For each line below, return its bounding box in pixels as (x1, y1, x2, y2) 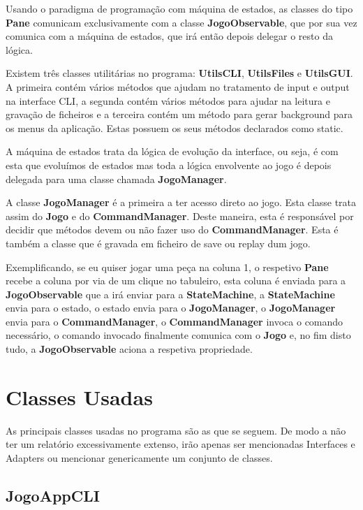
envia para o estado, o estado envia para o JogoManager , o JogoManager (6, 300, 336, 315)
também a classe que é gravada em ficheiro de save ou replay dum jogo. (6, 235, 311, 250)
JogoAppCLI (6, 484, 100, 506)
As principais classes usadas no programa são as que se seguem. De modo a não (6, 423, 346, 437)
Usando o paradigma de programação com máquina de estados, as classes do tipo (6, 1, 353, 15)
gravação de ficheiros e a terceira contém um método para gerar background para (6, 107, 353, 122)
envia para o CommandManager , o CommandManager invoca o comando (6, 314, 343, 328)
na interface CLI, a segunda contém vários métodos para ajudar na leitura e (6, 93, 330, 108)
